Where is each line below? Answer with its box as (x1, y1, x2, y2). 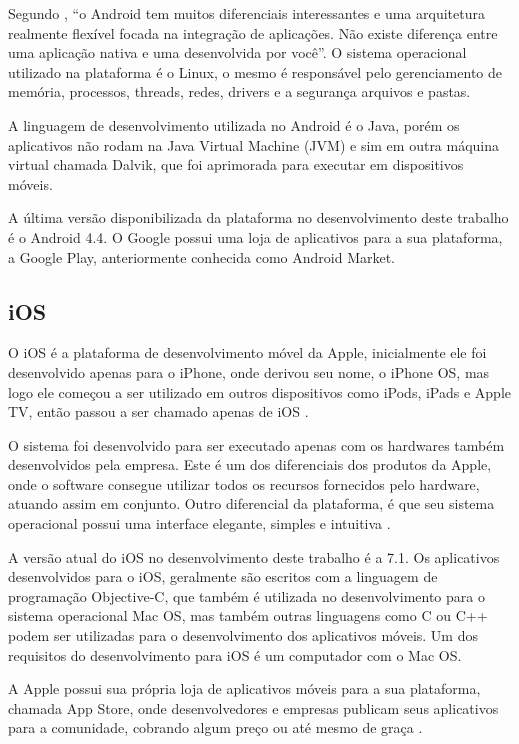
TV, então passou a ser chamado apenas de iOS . (8, 401, 309, 422)
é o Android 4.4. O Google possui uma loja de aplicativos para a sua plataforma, (8, 226, 503, 247)
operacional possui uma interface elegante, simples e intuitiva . (8, 513, 391, 534)
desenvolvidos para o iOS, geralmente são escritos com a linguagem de (8, 566, 438, 587)
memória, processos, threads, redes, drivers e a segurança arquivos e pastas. (8, 81, 471, 102)
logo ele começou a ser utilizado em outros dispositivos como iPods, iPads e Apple (8, 381, 512, 402)
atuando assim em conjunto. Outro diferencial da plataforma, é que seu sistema (8, 493, 495, 514)
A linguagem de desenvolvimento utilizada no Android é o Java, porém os (8, 114, 460, 135)
